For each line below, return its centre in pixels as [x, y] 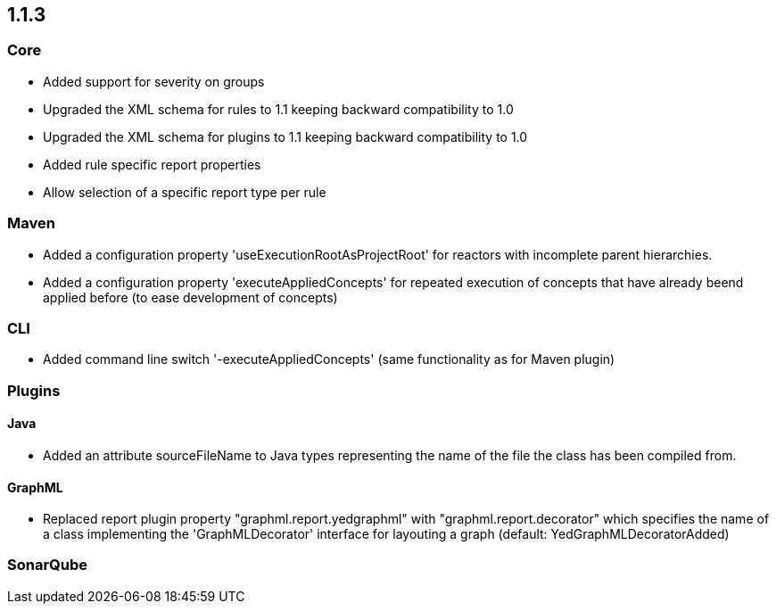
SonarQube [48, 565]
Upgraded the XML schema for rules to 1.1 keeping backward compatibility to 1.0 [278, 109]
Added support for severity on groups [154, 81]
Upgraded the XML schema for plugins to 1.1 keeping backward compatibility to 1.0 [285, 136]
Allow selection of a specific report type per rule [185, 192]
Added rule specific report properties [152, 164]
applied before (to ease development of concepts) [190, 297]
